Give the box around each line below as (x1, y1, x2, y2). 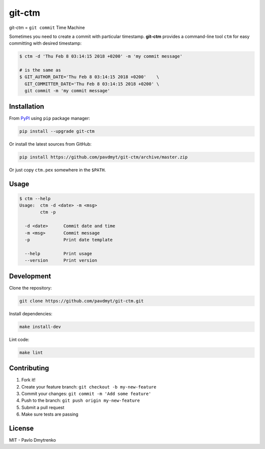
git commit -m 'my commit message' (25, 88, 110, 93)
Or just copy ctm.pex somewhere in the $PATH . (9, 167, 106, 173)
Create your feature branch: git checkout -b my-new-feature (21, 384, 157, 389)
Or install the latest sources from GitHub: (9, 141, 92, 147)
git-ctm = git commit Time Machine (9, 25, 85, 30)
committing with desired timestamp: (9, 40, 82, 46)
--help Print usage (25, 251, 92, 256)
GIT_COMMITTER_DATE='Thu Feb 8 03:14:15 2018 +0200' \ (25, 81, 159, 87)
